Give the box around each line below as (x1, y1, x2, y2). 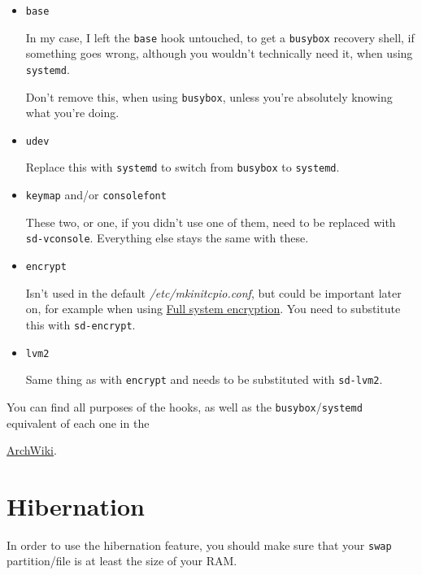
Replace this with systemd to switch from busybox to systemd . (25, 159, 340, 176)
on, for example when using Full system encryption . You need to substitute (25, 300, 401, 317)
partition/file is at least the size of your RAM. (7, 552, 237, 569)
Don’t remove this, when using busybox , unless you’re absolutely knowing (25, 88, 393, 105)
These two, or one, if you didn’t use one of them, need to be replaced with (25, 213, 396, 230)
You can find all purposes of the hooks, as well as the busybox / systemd (7, 398, 363, 415)
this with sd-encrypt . (25, 316, 136, 333)
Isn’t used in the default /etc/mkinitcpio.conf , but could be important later (25, 284, 402, 301)
